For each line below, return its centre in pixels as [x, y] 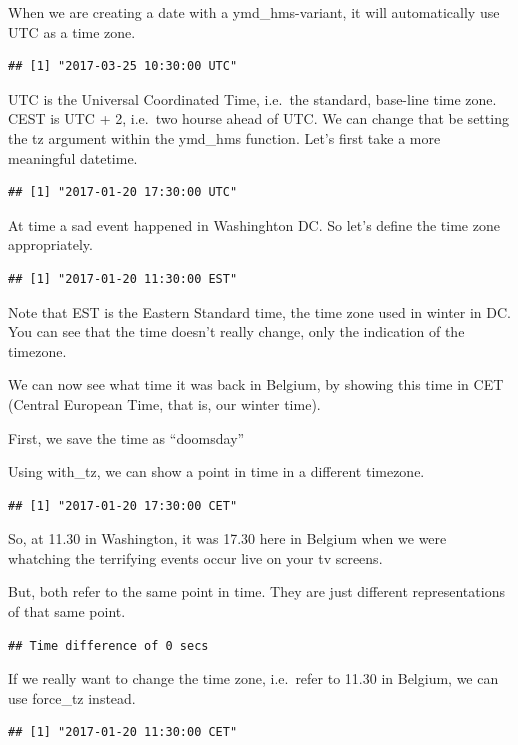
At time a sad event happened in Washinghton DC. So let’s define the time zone [254, 224]
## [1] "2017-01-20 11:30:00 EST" [123, 278]
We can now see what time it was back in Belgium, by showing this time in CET [256, 384]
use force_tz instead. [72, 697]
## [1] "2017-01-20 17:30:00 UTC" [123, 192]
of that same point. [67, 611]
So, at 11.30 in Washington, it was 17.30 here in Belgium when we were [227, 538]
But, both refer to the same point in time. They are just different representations [256, 591]
